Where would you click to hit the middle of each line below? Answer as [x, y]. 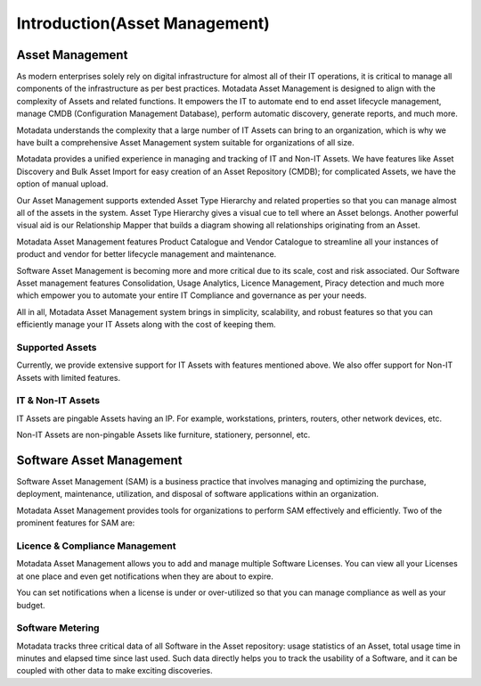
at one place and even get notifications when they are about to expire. [145, 576]
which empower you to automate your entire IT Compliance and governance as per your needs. [192, 295]
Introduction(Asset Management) [143, 23]
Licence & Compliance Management [96, 546]
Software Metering [58, 628]
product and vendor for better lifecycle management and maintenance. [147, 254]
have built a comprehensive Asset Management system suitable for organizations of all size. [186, 143]
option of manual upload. [62, 184]
